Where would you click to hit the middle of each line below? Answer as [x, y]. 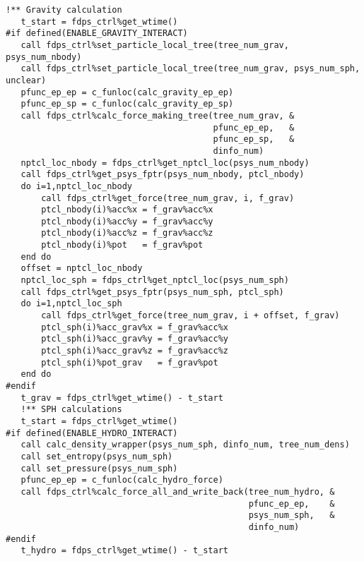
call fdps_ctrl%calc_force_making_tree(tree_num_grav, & [158, 115]
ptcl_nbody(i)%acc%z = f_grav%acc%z [127, 233]
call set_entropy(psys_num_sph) [97, 456]
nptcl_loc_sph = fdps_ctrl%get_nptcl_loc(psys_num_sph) [155, 280]
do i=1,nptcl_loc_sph [71, 304]
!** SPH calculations [71, 410]
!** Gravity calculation [64, 10]
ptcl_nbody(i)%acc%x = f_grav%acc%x [127, 210]
